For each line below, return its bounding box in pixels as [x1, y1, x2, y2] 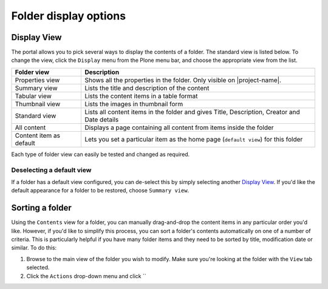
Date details [84, 115, 119, 124]
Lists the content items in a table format [84, 92, 198, 100]
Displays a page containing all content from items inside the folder [84, 123, 274, 132]
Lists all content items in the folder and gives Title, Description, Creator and [84, 107, 300, 116]
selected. [26, 264, 50, 271]
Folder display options [11, 9, 126, 22]
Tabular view [15, 92, 52, 100]
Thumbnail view [15, 100, 61, 108]
